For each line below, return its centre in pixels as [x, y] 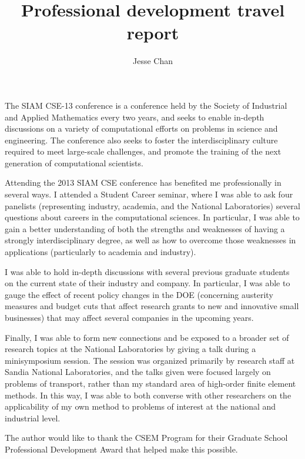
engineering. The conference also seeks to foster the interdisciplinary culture [141, 140]
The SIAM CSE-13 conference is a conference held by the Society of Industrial [146, 105]
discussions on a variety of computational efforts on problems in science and [141, 128]
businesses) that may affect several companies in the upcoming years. [129, 317]
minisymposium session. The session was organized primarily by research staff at [150, 360]
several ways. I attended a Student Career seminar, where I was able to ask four [149, 194]
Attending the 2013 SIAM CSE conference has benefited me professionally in [143, 182]
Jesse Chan [153, 61]
